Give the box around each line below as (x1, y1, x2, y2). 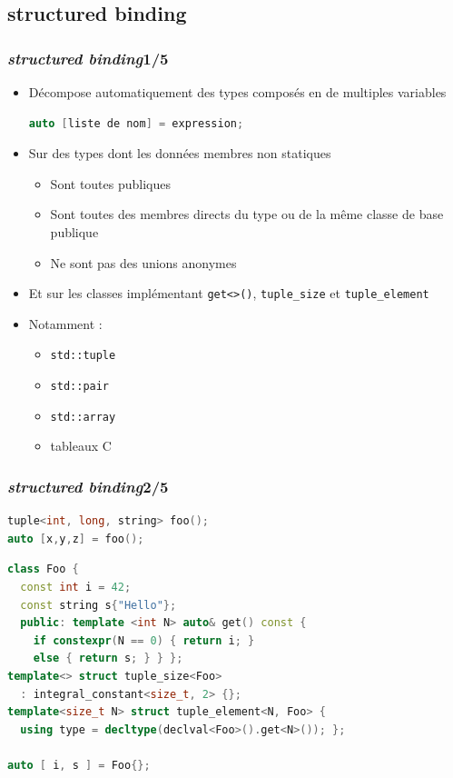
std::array (50, 410, 116, 424)
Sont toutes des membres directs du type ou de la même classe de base (50, 204, 444, 224)
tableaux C (50, 436, 112, 455)
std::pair (50, 380, 110, 394)
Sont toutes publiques (50, 174, 171, 193)
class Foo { (7, 563, 79, 576)
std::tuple (50, 349, 116, 363)
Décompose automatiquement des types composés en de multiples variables (28, 83, 447, 101)
